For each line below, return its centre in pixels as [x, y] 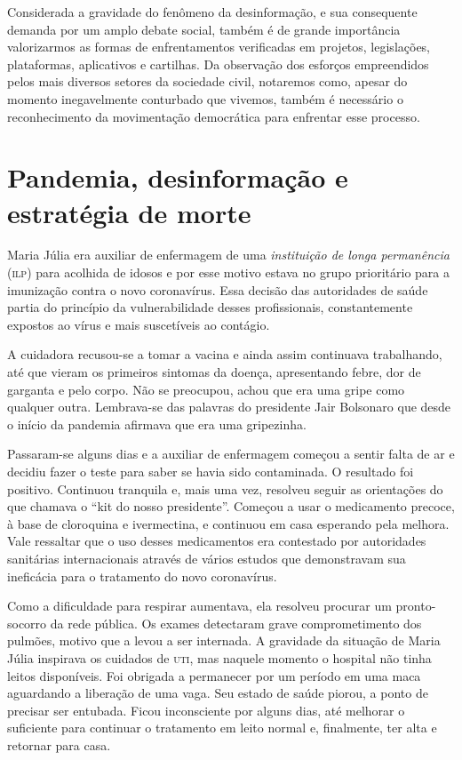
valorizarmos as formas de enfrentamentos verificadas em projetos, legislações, [219, 47]
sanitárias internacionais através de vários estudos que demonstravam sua [207, 558]
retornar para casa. [59, 744]
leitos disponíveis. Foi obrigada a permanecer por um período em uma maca [214, 675]
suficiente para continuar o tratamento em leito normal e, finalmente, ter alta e [222, 728]
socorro [27, 623]
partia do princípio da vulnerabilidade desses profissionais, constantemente [210, 307]
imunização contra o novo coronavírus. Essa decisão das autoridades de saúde [218, 289]
